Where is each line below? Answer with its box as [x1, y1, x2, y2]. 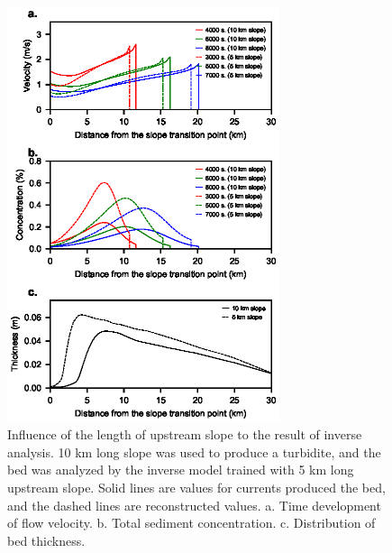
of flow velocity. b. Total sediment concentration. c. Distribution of [7, 513, 376, 532]
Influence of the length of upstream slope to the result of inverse [7, 425, 362, 444]
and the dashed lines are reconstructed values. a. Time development [7, 495, 381, 514]
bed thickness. [7, 530, 86, 549]
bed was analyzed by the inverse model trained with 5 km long [7, 460, 354, 479]
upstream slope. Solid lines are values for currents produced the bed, [7, 477, 386, 496]
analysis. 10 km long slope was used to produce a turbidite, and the [7, 442, 381, 461]
